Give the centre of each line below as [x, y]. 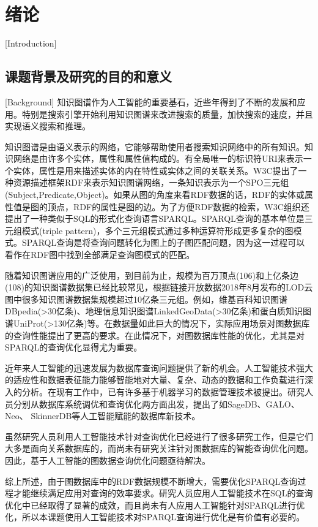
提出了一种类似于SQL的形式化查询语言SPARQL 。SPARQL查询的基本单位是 [155, 218]
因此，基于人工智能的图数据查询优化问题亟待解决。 [108, 460]
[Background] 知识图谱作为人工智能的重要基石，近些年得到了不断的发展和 [151, 101]
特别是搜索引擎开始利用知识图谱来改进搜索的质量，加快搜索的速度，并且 [167, 114]
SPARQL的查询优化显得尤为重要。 [74, 347]
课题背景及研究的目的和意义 [88, 76]
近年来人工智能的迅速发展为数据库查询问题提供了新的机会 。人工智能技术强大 [159, 367]
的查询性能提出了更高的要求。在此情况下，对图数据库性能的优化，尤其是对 [155, 335]
